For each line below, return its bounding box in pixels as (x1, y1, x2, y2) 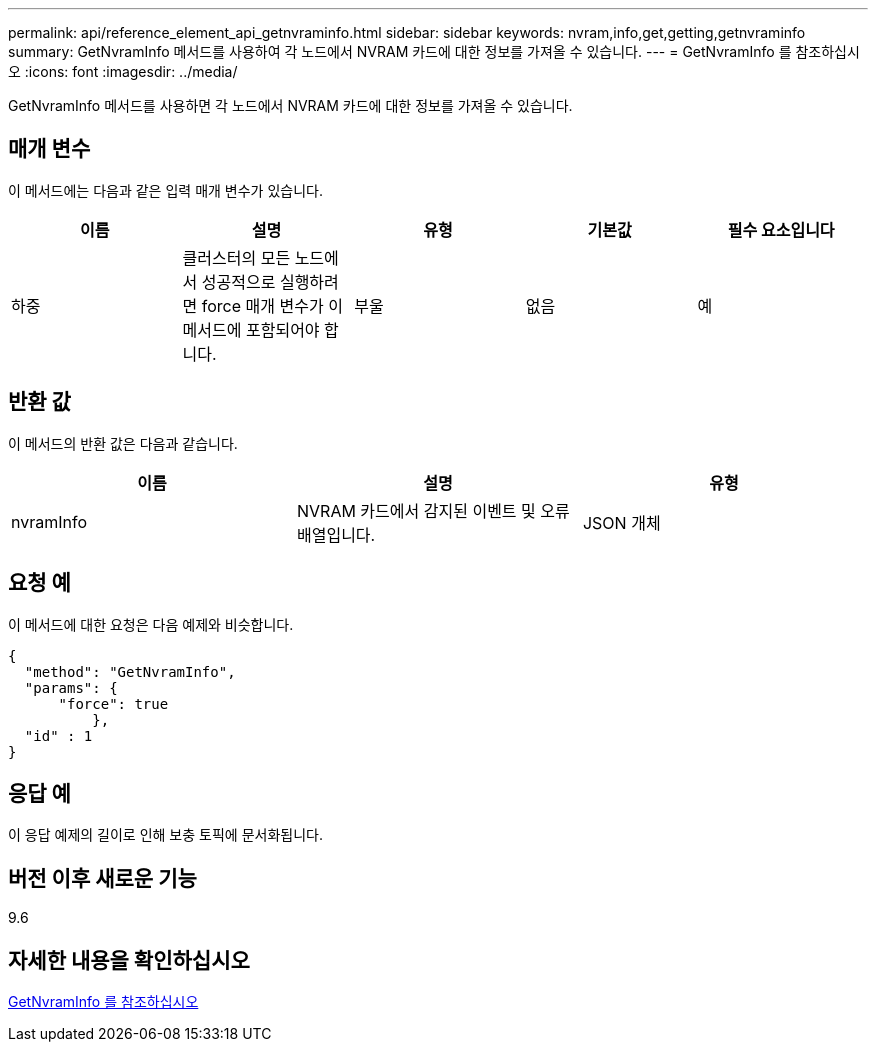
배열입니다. (296, 524, 376, 545)
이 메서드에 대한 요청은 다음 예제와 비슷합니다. (8, 615, 294, 633)
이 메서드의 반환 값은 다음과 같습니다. (8, 434, 238, 452)
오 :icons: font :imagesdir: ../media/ (8, 63, 238, 80)
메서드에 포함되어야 (182, 319, 320, 340)
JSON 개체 (582, 512, 661, 533)
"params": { (24, 679, 118, 696)
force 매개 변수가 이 (201, 295, 343, 316)
